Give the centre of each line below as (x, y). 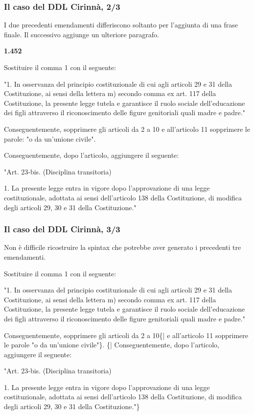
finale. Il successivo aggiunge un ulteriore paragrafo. (81, 34)
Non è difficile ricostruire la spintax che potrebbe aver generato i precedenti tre (123, 247)
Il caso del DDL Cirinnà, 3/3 (62, 229)
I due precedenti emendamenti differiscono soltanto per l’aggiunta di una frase (121, 25)
